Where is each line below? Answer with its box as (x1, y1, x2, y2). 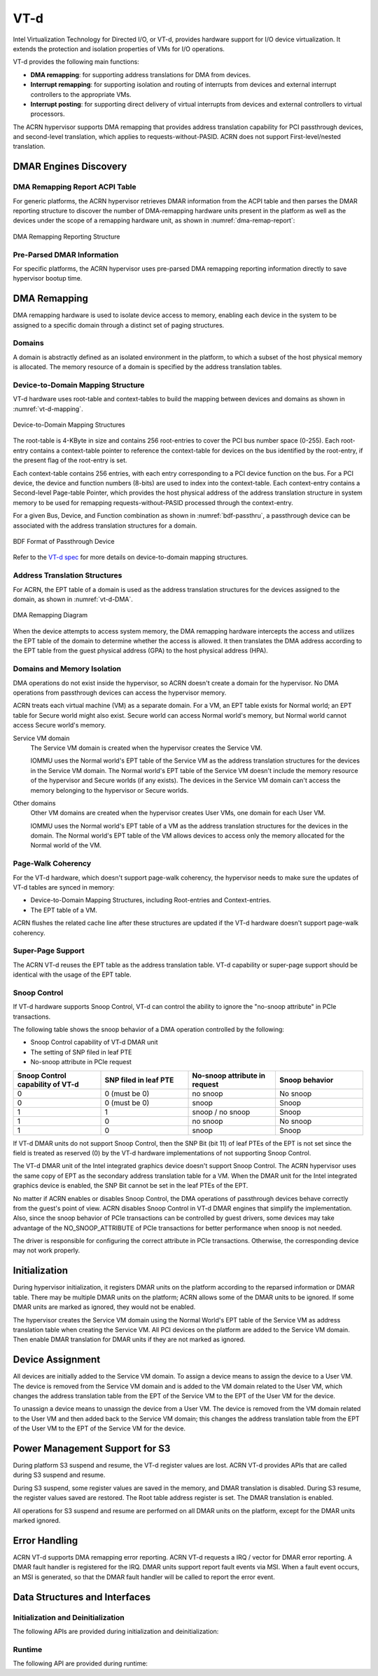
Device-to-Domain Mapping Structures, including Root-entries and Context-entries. (30, 896, 272, 904)
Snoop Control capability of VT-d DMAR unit (30, 1038, 158, 1047)
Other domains (13, 798, 56, 807)
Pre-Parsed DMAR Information (13, 250, 119, 260)
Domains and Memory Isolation (13, 664, 122, 673)
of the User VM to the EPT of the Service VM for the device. (13, 1424, 185, 1433)
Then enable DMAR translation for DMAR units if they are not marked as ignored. (13, 1335, 246, 1343)
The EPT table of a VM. (30, 906, 97, 914)
